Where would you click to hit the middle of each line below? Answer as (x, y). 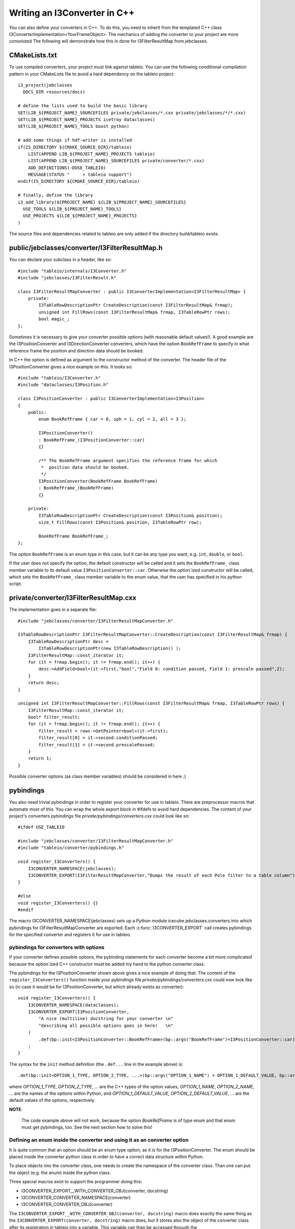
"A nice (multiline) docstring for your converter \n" (106, 1019)
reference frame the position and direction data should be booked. (76, 351)
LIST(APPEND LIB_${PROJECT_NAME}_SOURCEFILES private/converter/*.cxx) (116, 161)
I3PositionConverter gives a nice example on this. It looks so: (71, 367)
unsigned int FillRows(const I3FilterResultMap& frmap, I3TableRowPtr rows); (134, 312)
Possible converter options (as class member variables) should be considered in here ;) (98, 776)
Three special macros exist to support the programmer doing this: (76, 1182)
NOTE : (16, 1109)
